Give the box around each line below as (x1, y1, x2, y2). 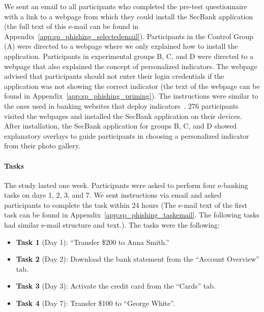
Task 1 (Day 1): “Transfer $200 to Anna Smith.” (16, 236, 169, 247)
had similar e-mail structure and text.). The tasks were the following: (4, 220, 220, 230)
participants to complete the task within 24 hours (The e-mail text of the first (4, 199, 247, 210)
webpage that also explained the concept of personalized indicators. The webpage (4, 60, 257, 71)
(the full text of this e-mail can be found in (4, 21, 139, 32)
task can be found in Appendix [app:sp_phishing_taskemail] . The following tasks (4, 209, 259, 220)
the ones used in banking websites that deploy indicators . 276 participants (4, 100, 239, 111)
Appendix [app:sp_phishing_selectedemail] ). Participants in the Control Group (4, 30, 254, 41)
